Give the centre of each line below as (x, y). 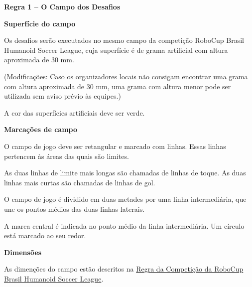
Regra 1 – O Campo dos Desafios (62, 6)
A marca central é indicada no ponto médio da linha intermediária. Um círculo (124, 225)
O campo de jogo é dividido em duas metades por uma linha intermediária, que (125, 199)
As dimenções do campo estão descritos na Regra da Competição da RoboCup (124, 269)
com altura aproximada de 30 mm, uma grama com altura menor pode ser (118, 86)
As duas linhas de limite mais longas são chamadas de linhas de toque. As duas (125, 173)
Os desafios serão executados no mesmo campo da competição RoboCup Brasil (124, 40)
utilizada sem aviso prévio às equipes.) (63, 96)
